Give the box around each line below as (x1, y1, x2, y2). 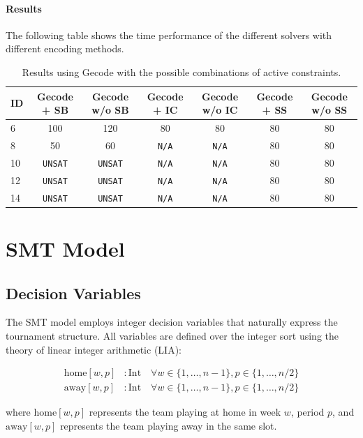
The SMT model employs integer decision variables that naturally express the (6, 315, 338, 329)
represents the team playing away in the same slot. (60, 418, 277, 432)
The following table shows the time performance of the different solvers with (6, 27, 332, 42)
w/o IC (202, 103, 238, 117)
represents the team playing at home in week (89, 405, 281, 419)
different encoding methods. (6, 41, 124, 56)
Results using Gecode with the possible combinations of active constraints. (22, 64, 341, 79)
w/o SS (311, 103, 348, 117)
